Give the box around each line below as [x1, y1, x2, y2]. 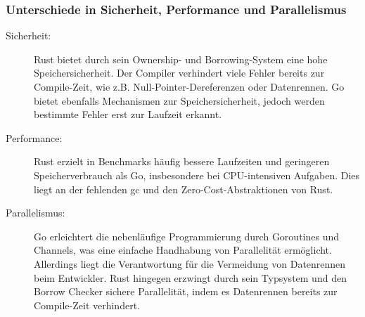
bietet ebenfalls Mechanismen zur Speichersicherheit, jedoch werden [34, 93, 325, 108]
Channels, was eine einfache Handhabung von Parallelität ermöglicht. [34, 242, 332, 257]
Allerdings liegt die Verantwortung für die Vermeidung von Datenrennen [34, 256, 346, 271]
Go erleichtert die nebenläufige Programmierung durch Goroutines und [34, 228, 340, 243]
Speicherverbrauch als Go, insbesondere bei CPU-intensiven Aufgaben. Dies [34, 167, 360, 182]
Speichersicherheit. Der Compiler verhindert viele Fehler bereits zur [34, 65, 325, 80]
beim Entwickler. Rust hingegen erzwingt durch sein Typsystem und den [34, 270, 347, 285]
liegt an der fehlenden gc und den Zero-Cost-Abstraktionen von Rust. [34, 181, 333, 196]
